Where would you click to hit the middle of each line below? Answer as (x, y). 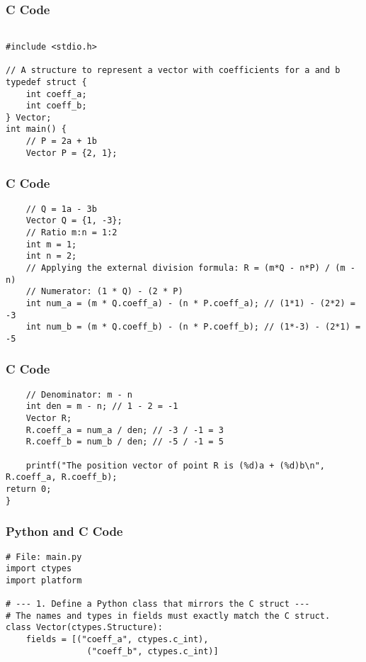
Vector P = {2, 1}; (72, 153)
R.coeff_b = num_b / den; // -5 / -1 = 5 (125, 442)
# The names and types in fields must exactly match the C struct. (168, 616)
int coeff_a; (56, 94)
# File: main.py (44, 557)
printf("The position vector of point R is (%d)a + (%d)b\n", (176, 465)
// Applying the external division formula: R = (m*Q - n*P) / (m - (190, 268)
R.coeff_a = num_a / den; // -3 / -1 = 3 (125, 430)
